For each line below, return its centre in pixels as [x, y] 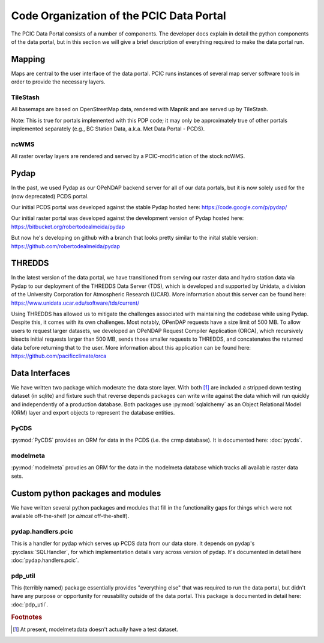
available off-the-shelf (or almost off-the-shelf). [70, 516]
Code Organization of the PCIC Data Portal [118, 16]
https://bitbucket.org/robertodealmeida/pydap [68, 227]
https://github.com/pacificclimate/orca [59, 356]
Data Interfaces [41, 373]
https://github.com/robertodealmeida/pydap [65, 246]
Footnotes [27, 617]
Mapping [28, 59]
